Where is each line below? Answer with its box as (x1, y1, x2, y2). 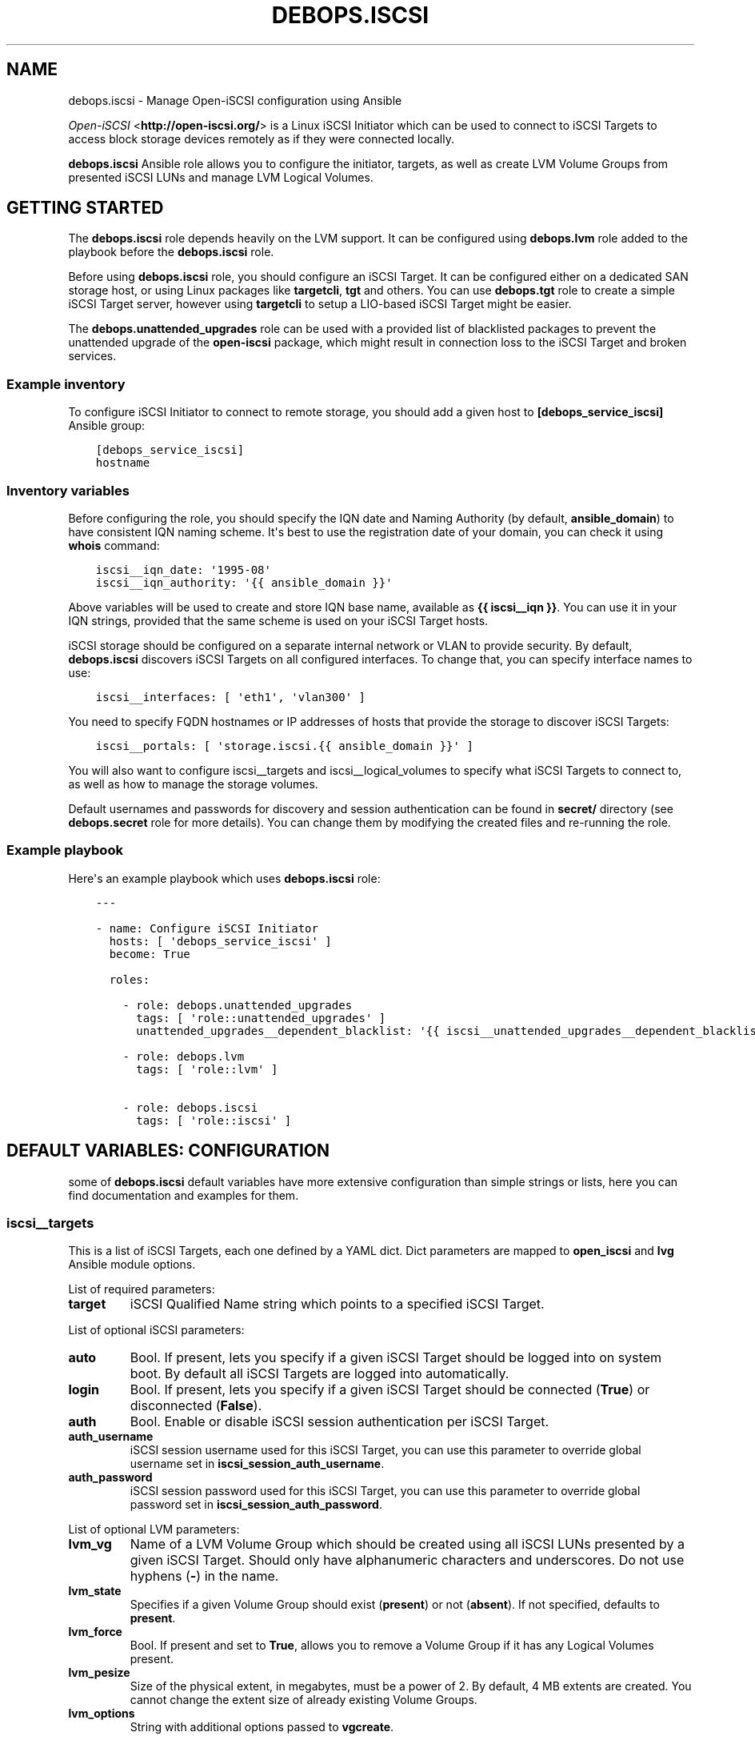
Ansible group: (68, 419, 146, 433)
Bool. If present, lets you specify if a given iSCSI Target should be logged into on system (130, 1349, 661, 1366)
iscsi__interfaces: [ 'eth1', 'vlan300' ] (95, 690, 366, 704)
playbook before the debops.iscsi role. (68, 245, 274, 259)
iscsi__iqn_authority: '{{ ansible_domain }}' (95, 575, 393, 589)
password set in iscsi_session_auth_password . (130, 1497, 382, 1512)
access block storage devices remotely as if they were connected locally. (68, 131, 454, 146)
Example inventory (6, 375, 126, 392)
